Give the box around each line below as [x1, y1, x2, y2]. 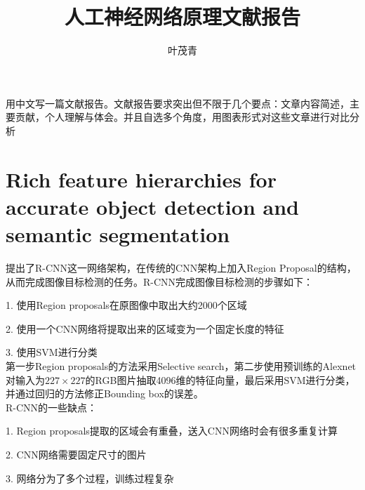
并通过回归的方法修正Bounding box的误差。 [6, 386, 204, 401]
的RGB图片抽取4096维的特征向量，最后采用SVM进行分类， [85, 372, 355, 387]
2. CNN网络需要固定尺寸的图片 [6, 446, 147, 461]
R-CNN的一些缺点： [6, 399, 98, 414]
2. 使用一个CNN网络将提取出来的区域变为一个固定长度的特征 [6, 321, 284, 336]
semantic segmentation [6, 220, 230, 249]
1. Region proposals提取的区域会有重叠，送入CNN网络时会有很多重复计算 [6, 423, 338, 438]
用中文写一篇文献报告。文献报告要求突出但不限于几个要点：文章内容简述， [6, 95, 350, 110]
